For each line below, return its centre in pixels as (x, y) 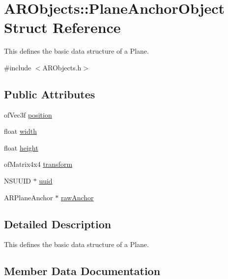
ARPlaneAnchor (28, 197)
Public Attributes (50, 94)
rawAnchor (77, 197)
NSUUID (18, 181)
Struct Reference (62, 27)
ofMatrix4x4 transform (38, 164)
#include (18, 67)
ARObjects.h (62, 67)
